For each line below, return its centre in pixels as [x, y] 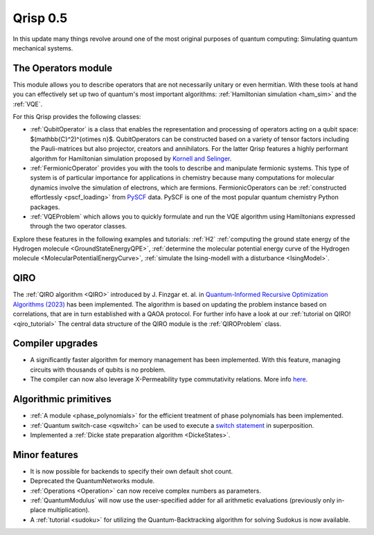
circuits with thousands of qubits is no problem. [98, 370]
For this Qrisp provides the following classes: [77, 117]
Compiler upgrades [55, 344]
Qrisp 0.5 [40, 18]
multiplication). [69, 510]
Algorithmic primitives [62, 399]
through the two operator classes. [79, 226]
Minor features [46, 454]
